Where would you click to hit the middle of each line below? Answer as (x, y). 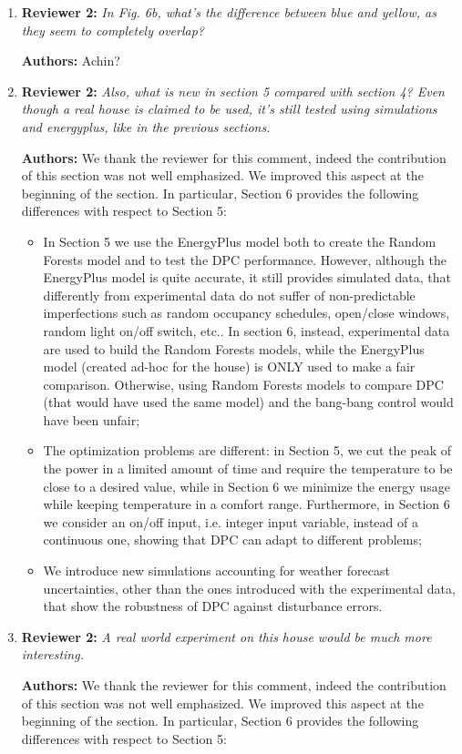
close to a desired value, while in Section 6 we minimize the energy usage (246, 486)
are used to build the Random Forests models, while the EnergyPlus (234, 348)
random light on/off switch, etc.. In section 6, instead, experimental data (246, 330)
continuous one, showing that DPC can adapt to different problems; (232, 540)
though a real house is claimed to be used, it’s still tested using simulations (229, 109)
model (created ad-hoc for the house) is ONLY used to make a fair (229, 367)
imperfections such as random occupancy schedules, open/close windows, (246, 313)
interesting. (52, 654)
